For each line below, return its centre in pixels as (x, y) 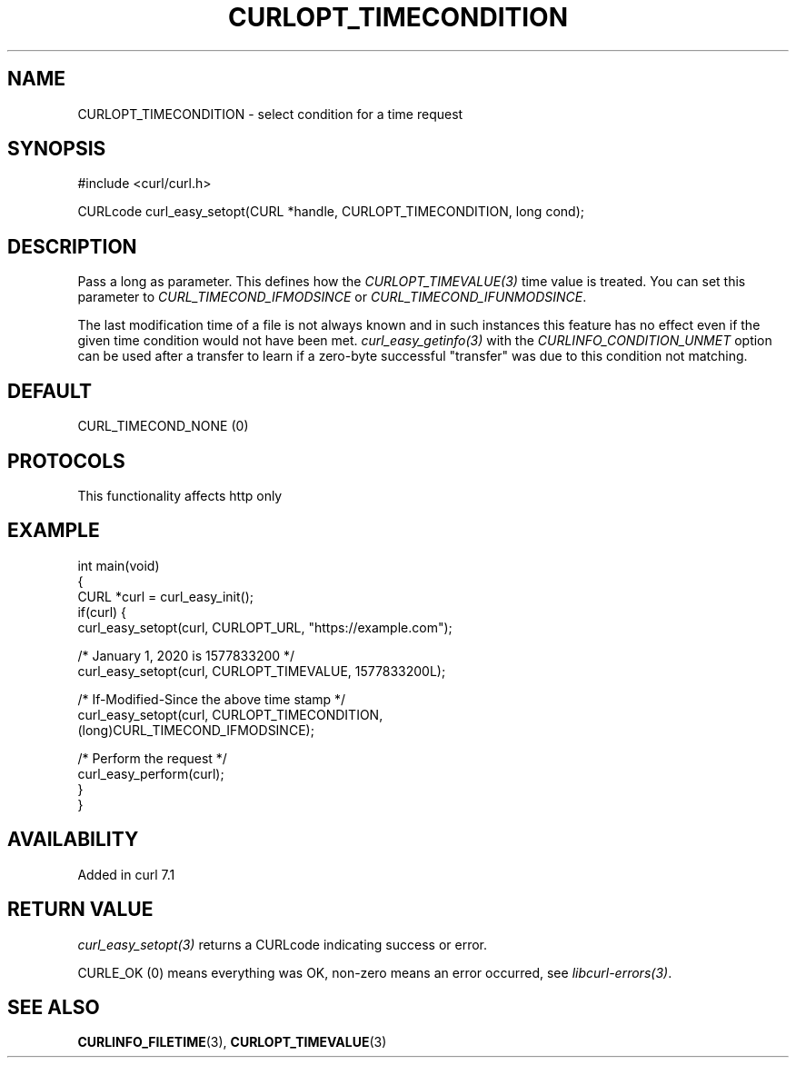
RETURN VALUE (80, 910)
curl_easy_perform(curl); (151, 773)
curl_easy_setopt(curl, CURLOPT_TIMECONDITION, (230, 714)
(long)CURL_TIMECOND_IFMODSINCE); (196, 730)
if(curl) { (102, 612)
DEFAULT (50, 391)
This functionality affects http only (180, 495)
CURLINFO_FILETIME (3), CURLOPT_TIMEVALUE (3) (232, 1042)
